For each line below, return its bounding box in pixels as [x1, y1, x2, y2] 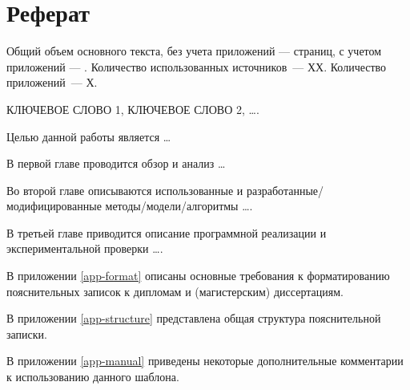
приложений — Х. [6, 74, 98, 91]
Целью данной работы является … [6, 128, 171, 144]
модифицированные [6, 197, 102, 214]
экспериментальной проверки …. [6, 240, 163, 257]
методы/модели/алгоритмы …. [105, 197, 253, 214]
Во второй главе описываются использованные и [6, 181, 243, 198]
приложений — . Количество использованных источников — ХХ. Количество [6, 58, 387, 75]
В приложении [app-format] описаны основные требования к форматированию [6, 267, 390, 284]
